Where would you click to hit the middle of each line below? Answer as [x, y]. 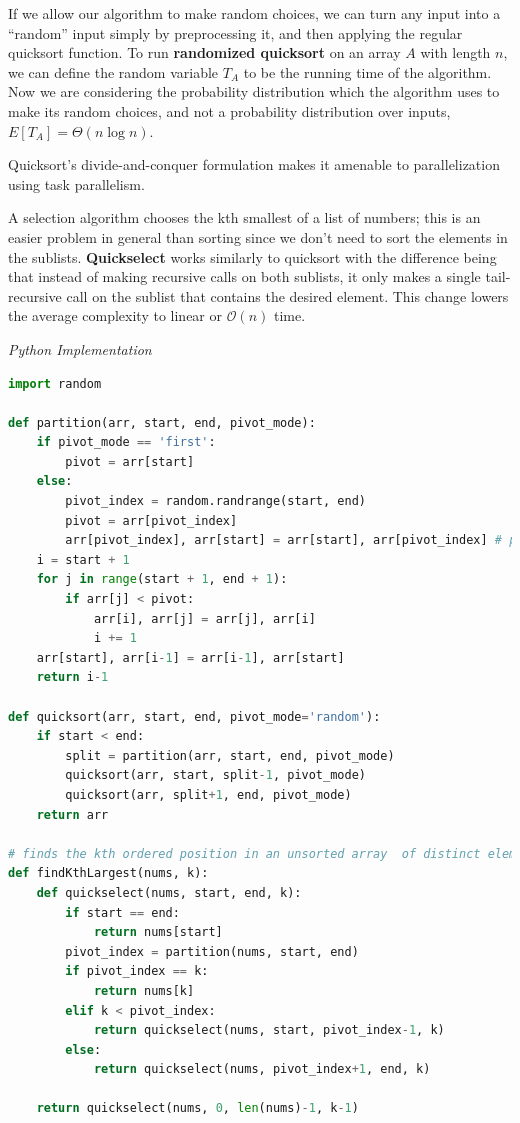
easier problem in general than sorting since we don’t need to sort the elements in [258, 236]
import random [55, 383]
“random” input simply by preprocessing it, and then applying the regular [235, 32]
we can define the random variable [113, 71]
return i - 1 [72, 677]
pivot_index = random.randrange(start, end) [215, 501]
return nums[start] [158, 932]
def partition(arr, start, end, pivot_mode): [162, 422]
